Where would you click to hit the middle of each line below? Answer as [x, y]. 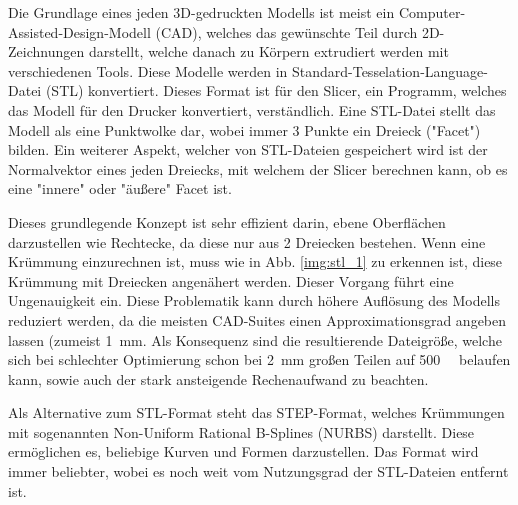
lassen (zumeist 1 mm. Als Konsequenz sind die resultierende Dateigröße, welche [255, 339]
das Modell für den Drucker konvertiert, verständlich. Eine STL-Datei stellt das [252, 109]
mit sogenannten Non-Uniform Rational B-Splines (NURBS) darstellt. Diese [241, 431]
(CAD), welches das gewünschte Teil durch [286, 31]
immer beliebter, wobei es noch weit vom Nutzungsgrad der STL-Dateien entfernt [258, 471]
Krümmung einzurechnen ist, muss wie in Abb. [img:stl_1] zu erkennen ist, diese [255, 261]
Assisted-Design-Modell [79, 31]
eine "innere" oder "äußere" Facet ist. [120, 188]
